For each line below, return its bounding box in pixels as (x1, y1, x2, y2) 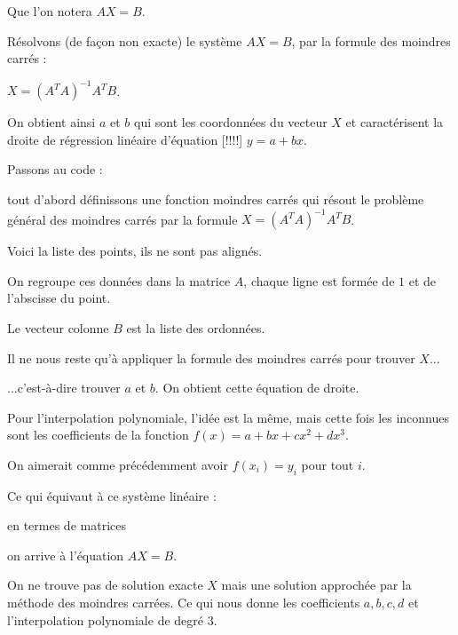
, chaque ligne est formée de (243, 271, 395, 290)
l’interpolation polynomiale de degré (7, 610, 204, 629)
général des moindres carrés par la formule (7, 210, 238, 228)
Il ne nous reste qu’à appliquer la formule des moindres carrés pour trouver (7, 348, 415, 367)
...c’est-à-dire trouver (7, 378, 121, 397)
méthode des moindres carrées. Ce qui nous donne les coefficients (7, 593, 360, 612)
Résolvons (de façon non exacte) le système (7, 31, 242, 50)
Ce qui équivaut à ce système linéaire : (7, 486, 217, 504)
